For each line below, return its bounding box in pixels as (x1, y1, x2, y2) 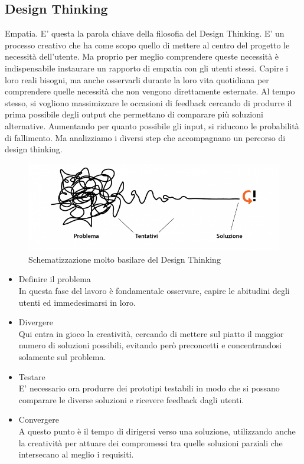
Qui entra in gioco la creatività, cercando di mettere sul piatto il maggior (18, 327, 284, 339)
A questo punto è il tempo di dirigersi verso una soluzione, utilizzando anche (18, 424, 296, 437)
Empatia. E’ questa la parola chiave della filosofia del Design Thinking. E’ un (5, 27, 285, 40)
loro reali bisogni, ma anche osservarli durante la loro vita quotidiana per (5, 73, 269, 86)
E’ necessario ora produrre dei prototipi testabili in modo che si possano (18, 382, 280, 394)
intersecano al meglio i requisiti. (18, 448, 134, 460)
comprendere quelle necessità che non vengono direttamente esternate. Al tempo (5, 85, 295, 97)
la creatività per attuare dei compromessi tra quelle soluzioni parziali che (18, 436, 283, 449)
